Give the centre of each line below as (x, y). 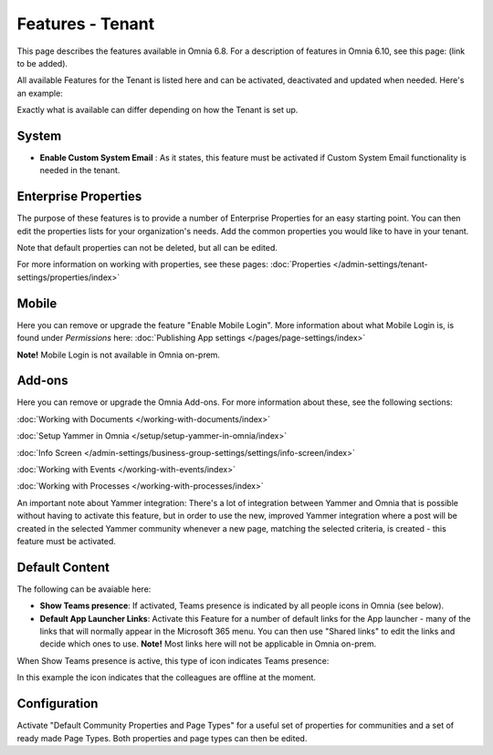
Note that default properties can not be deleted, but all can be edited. (147, 248)
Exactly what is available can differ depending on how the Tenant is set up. (157, 110)
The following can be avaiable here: (84, 589)
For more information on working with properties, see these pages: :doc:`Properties (174, 264)
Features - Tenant (86, 24)
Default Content (63, 567)
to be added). (42, 63)
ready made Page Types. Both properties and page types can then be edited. (162, 738)
